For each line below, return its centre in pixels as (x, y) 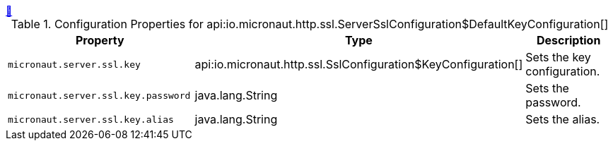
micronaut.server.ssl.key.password (99, 95)
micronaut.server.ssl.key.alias (91, 119)
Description (568, 40)
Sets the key (558, 57)
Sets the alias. (563, 119)
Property (100, 40)
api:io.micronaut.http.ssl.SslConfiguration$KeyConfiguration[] (359, 64)
